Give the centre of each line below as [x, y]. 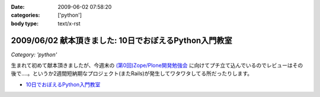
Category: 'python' [34, 54]
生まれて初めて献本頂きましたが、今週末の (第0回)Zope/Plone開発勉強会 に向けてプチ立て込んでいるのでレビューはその [157, 66]
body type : [25, 23]
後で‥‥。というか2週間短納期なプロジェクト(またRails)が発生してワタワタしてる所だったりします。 [132, 73]
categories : [25, 15]
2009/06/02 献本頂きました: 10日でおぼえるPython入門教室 [121, 41]
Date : [18, 7]
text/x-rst [69, 23]
